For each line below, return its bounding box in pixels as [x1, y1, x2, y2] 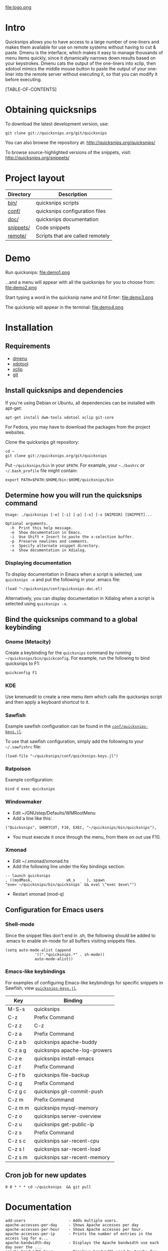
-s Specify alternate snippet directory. [10, 543, 100, 549]
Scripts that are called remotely [35, 232, 110, 239]
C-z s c [8, 1137, 26, 1144]
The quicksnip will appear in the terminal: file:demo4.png [5, 304, 124, 310]
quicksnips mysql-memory [34, 1104, 98, 1111]
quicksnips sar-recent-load [34, 1145, 101, 1152]
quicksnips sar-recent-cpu [34, 1137, 99, 1144]
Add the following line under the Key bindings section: [12, 863, 125, 869]
